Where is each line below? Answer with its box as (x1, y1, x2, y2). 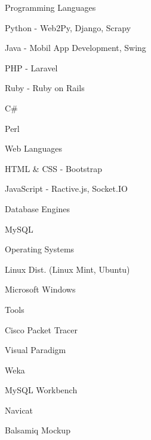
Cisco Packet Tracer (5, 323, 78, 336)
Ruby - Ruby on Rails (5, 82, 85, 94)
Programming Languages (5, 1, 96, 13)
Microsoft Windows (5, 283, 76, 296)
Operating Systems (5, 243, 75, 255)
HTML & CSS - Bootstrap (5, 162, 103, 174)
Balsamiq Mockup (5, 424, 70, 436)
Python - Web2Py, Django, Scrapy (5, 21, 131, 34)
